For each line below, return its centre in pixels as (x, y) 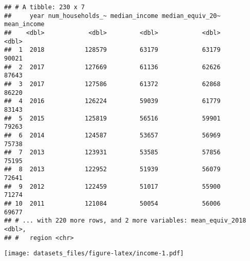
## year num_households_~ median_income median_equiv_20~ (112, 16)
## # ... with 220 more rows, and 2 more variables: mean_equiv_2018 (125, 221)
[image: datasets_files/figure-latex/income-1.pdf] (94, 254)
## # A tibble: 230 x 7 (45, 7)
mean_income (24, 24)
